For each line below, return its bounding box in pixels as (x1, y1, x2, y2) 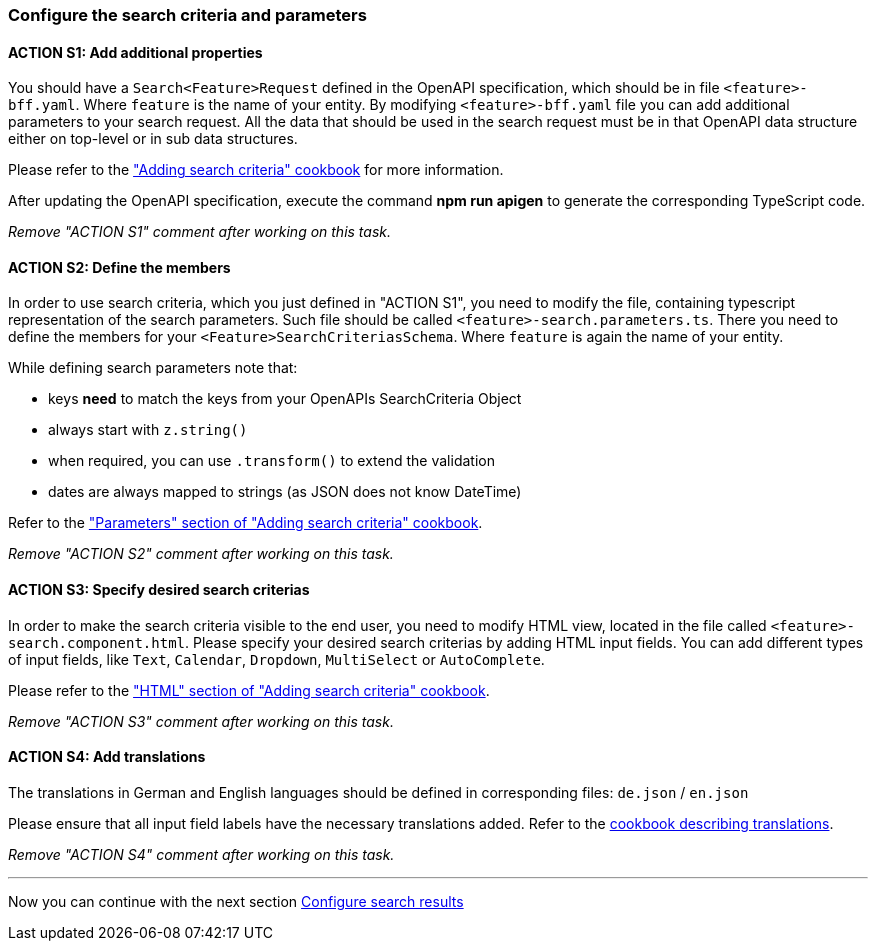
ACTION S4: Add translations (8, 748, 206, 766)
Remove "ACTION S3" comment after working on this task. (8, 712, 394, 730)
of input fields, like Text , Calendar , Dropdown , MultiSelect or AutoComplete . (8, 650, 545, 668)
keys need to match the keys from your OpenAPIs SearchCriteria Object (48, 390, 522, 408)
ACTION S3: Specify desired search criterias (8, 581, 310, 599)
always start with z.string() (48, 421, 248, 439)
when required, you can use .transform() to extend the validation (48, 452, 495, 470)
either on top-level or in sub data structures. (8, 130, 298, 148)
